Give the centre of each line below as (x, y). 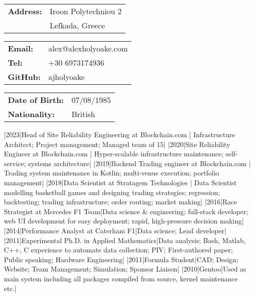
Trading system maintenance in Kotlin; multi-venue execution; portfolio (112, 173)
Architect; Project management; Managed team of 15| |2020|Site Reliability (117, 144)
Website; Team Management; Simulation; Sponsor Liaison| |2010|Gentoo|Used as (125, 269)
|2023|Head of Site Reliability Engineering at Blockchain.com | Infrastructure (120, 134)
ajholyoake (66, 77)
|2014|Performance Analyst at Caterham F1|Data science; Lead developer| (115, 230)
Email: (21, 48)
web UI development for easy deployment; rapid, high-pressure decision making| (124, 221)
